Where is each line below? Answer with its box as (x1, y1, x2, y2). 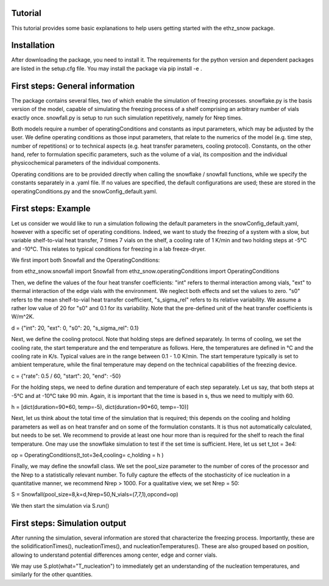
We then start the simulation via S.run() (11, 502, 110, 509)
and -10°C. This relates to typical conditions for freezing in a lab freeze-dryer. (11, 245, 207, 253)
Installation (11, 40, 55, 51)
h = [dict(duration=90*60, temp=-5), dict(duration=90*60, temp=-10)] (11, 403, 189, 410)
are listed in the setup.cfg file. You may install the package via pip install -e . (11, 65, 202, 72)
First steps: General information (11, 81, 135, 91)
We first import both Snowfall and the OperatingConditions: (11, 256, 160, 264)
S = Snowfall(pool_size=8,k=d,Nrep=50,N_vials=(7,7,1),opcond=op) (11, 491, 179, 498)
